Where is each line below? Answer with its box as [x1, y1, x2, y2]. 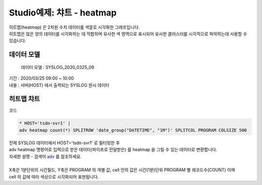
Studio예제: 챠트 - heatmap [9, 7, 117, 18]
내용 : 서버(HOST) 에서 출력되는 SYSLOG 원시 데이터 [9, 82, 110, 88]
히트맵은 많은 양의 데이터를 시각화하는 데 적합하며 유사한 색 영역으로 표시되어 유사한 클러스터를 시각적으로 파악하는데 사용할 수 [9, 31, 247, 36]
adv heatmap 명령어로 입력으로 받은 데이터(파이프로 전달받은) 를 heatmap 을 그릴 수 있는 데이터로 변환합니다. [9, 147, 217, 152]
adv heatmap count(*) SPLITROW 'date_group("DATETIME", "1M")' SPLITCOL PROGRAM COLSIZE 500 [19, 127, 247, 133]
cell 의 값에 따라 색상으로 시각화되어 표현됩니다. [9, 174, 99, 180]
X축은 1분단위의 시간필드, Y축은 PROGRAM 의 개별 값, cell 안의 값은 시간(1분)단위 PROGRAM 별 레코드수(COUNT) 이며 [9, 167, 235, 173]
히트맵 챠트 [9, 95, 40, 103]
